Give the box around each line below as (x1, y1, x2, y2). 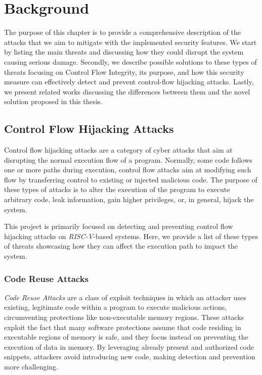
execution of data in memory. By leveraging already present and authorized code (4, 341, 254, 352)
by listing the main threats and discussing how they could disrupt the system (4, 46, 244, 57)
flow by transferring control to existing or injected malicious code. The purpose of (4, 174, 257, 184)
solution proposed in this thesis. (4, 96, 103, 107)
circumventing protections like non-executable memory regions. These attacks (4, 312, 244, 322)
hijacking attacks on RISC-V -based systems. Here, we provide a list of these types (4, 230, 258, 241)
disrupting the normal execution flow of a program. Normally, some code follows (4, 154, 252, 165)
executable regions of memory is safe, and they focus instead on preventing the (4, 332, 248, 342)
